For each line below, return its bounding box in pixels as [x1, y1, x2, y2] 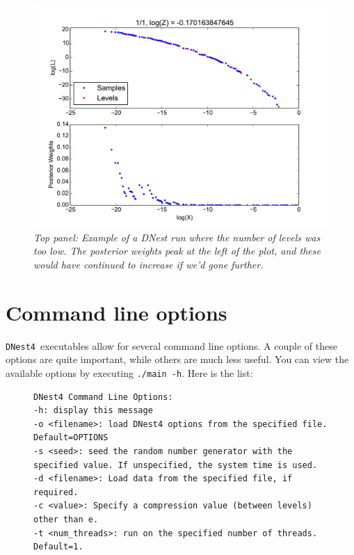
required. [33, 487, 79, 497]
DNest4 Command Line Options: [33, 392, 173, 402]
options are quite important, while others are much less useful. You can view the [6, 352, 349, 367]
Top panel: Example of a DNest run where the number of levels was [33, 230, 321, 244]
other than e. [33, 514, 99, 524]
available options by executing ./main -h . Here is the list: [6, 365, 253, 380]
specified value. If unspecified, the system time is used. [33, 460, 318, 470]
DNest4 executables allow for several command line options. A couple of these [6, 338, 337, 353]
